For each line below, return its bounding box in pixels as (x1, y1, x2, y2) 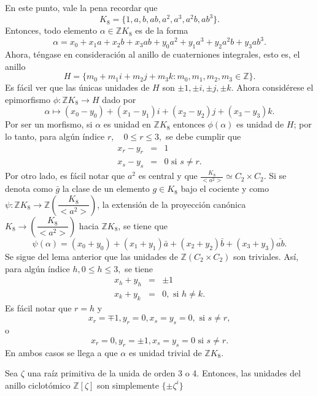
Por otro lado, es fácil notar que (5, 169, 125, 182)
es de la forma (135, 24, 188, 37)
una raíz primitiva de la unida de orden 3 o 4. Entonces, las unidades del (27, 367, 301, 379)
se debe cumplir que (166, 129, 241, 142)
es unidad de (236, 118, 284, 131)
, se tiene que (118, 219, 168, 232)
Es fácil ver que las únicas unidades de (5, 81, 150, 94)
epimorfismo (5, 93, 51, 105)
